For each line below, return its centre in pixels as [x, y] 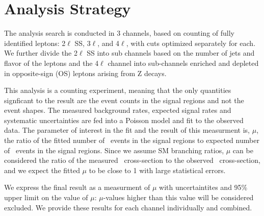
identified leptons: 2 [35, 43]
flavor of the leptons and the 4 [51, 63]
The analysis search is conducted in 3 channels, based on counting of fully [120, 33]
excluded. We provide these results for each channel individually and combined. [128, 207]
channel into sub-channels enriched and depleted [183, 63]
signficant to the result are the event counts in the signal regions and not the [124, 100]
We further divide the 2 [41, 53]
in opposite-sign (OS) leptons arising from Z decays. [85, 73]
